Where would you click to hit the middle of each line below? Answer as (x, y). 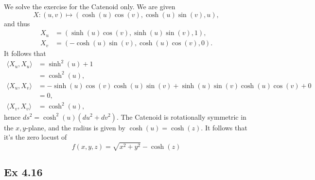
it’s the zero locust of (35, 137)
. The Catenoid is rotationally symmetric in (181, 117)
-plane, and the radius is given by (76, 127)
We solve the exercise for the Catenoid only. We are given (90, 6)
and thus (17, 23)
